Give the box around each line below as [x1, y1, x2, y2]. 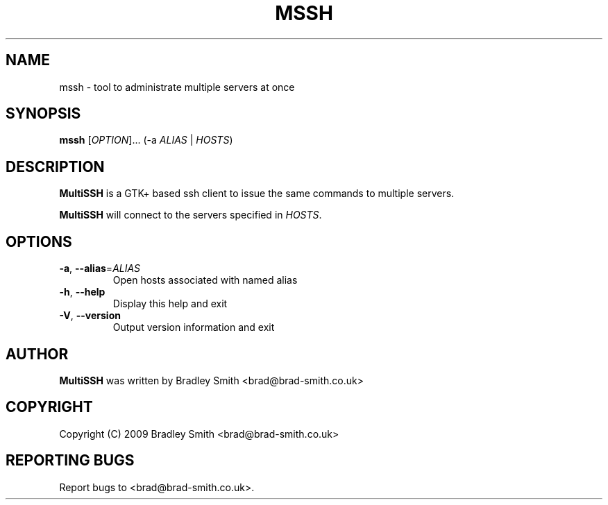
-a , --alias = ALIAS [59, 262, 141, 275]
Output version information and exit [112, 321, 275, 334]
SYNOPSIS [6, 105, 81, 123]
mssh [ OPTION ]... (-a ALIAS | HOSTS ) [59, 134, 233, 146]
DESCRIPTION [6, 157, 105, 176]
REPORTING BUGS [6, 452, 135, 470]
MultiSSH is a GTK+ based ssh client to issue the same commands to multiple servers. [59, 187, 455, 200]
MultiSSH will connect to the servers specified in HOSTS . [59, 209, 322, 221]
